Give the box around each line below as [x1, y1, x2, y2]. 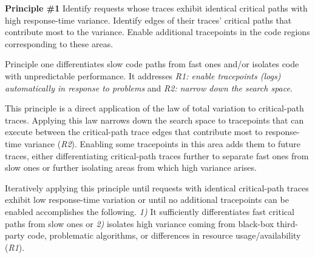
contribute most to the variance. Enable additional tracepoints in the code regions [5, 25, 310, 38]
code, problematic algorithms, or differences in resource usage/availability [27, 229, 301, 242]
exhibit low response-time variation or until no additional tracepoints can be [5, 193, 289, 206]
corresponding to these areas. [5, 37, 113, 50]
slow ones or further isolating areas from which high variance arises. [5, 161, 257, 174]
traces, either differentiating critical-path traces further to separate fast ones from [5, 149, 309, 162]
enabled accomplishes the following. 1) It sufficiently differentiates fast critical [5, 205, 294, 217]
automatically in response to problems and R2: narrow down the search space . [5, 81, 293, 94]
